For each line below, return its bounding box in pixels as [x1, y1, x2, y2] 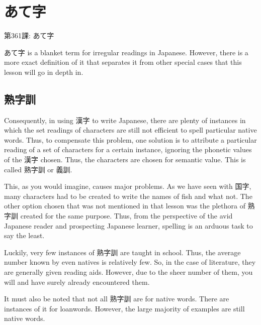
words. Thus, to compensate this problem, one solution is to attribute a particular [4, 134, 257, 145]
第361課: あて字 [4, 30, 54, 41]
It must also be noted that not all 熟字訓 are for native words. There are [4, 293, 229, 304]
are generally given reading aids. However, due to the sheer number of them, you [4, 267, 253, 277]
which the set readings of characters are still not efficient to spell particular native [4, 125, 257, 135]
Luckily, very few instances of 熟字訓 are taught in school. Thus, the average [4, 247, 241, 257]
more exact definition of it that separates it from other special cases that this [4, 57, 242, 67]
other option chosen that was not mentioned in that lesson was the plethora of [4, 200, 245, 211]
